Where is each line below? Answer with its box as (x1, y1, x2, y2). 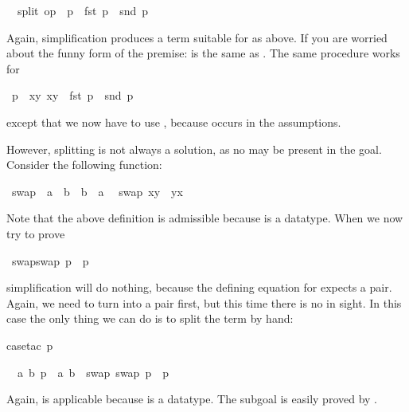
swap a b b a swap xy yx (11, 182, 183, 199)
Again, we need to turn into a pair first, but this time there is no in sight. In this (6, 294, 402, 311)
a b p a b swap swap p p (17, 363, 169, 380)
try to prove (6, 225, 65, 241)
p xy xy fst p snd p (11, 87, 134, 104)
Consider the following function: (6, 156, 162, 173)
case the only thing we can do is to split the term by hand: (6, 310, 294, 327)
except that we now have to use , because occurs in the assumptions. (6, 113, 341, 130)
